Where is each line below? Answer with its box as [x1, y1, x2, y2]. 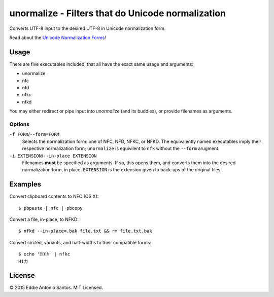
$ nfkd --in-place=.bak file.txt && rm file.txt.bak [18, 228, 152, 234]
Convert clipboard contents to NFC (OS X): [9, 193, 99, 200]
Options [9, 121, 30, 128]
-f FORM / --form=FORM [9, 131, 59, 137]
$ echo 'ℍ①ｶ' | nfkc [18, 251, 71, 257]
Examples [9, 180, 42, 189]
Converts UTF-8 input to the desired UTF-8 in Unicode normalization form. [9, 25, 166, 31]
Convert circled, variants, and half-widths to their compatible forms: [9, 239, 152, 245]
